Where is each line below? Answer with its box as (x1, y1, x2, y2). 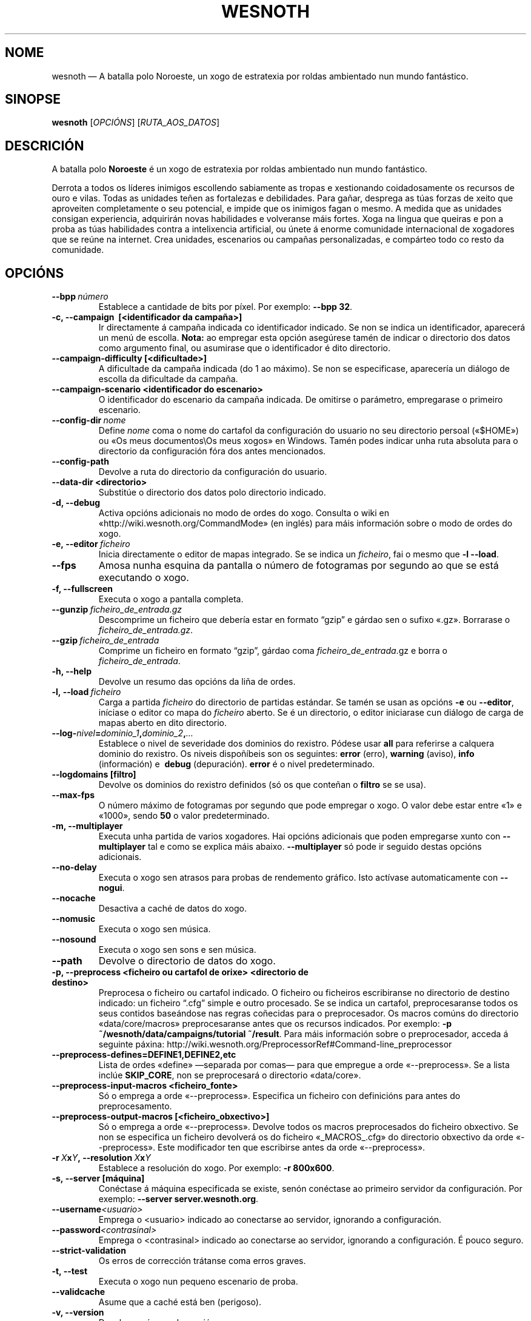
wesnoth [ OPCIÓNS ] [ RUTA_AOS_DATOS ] (52, 117, 220, 128)
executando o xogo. (98, 571, 189, 584)
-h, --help (52, 666, 92, 677)
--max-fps (52, 790, 95, 801)
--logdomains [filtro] (52, 769, 136, 780)
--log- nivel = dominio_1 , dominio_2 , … (52, 728, 193, 739)
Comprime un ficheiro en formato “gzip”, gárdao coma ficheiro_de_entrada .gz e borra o (98, 645, 447, 656)
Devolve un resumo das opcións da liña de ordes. (98, 676, 296, 687)
